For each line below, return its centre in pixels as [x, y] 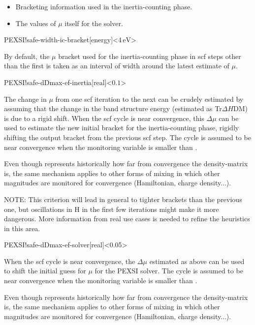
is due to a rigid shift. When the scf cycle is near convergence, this [104, 118]
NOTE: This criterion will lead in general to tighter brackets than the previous [123, 199]
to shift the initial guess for [45, 271]
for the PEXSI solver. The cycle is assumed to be [169, 271]
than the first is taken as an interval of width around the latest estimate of [117, 66]
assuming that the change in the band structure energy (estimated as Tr [113, 108]
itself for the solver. [94, 23]
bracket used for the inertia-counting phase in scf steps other [150, 56]
